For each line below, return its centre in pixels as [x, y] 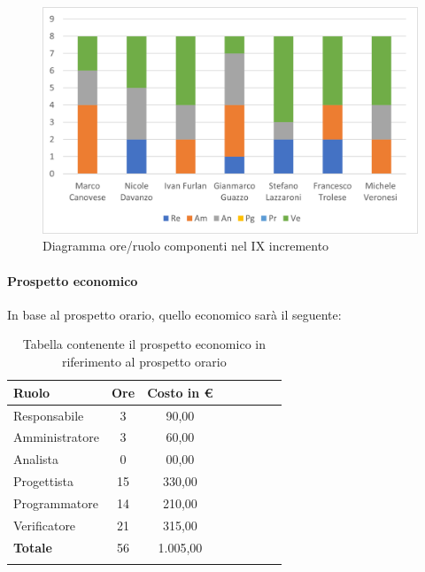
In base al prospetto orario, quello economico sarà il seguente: [174, 314]
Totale [33, 547]
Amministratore [56, 437]
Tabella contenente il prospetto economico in [144, 344]
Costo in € [180, 392]
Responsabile [49, 415]
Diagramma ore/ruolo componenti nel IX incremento [186, 246]
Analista [36, 459]
